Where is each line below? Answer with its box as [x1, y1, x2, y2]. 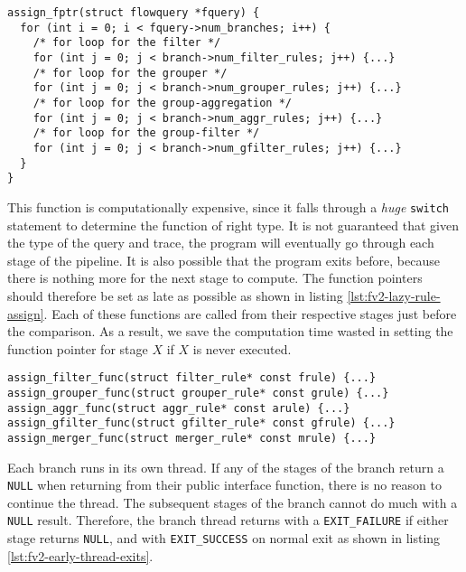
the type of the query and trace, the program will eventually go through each [7, 233, 434, 252]
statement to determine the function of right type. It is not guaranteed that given [7, 215, 459, 234]
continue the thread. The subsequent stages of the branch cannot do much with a [7, 492, 458, 511]
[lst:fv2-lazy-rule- [347, 286, 441, 305]
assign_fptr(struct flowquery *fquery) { [7, 6, 260, 19]
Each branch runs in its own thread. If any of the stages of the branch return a [7, 457, 444, 476]
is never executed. [192, 339, 292, 358]
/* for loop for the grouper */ [33, 66, 228, 80]
